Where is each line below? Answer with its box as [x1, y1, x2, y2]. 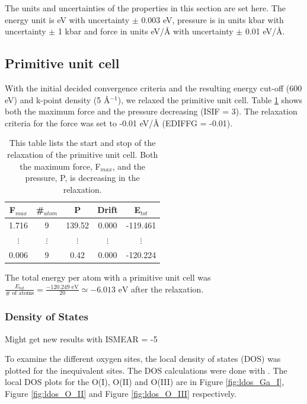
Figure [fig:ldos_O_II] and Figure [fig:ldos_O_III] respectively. [5, 387, 236, 399]
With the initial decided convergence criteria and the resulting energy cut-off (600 [5, 81, 302, 94]
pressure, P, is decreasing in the [25, 171, 140, 184]
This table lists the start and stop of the [9, 136, 156, 149]
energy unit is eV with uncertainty [5, 13, 130, 26]
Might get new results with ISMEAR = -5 [5, 332, 158, 345]
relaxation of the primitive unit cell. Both [7, 148, 158, 160]
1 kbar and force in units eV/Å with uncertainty [57, 25, 234, 37]
